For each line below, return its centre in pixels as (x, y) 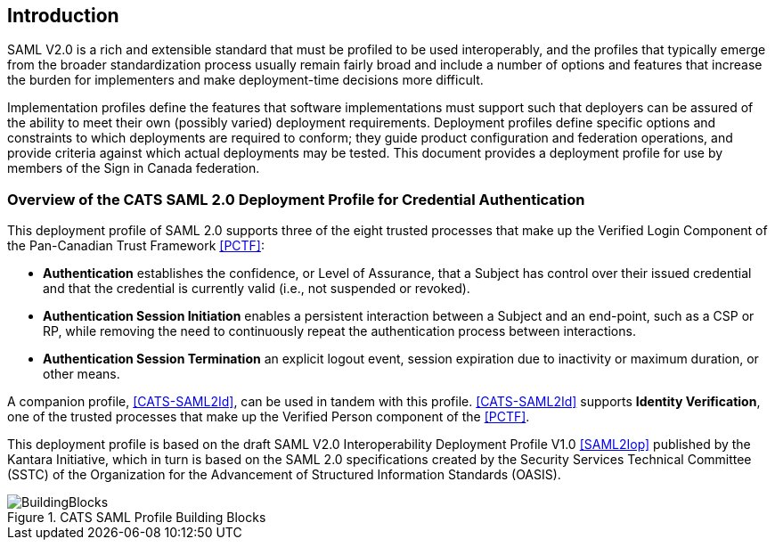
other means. (82, 374)
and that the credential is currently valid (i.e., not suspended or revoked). (257, 289)
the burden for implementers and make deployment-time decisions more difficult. (245, 80)
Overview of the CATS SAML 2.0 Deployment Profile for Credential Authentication (296, 199)
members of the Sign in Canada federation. (134, 168)
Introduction (63, 16)
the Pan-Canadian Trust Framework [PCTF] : (136, 246)
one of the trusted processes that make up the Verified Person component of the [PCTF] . (269, 417)
